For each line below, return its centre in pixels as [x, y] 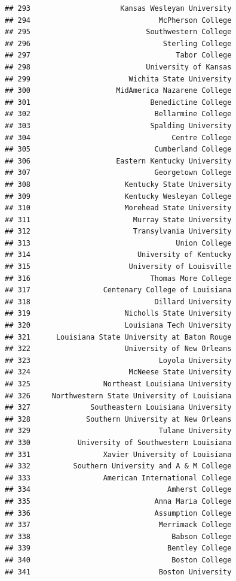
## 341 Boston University [118, 572]
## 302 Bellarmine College [118, 114]
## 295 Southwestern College [118, 32]
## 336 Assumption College [118, 513]
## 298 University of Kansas [118, 67]
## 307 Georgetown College [118, 173]
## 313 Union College [118, 243]
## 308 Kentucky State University [118, 184]
